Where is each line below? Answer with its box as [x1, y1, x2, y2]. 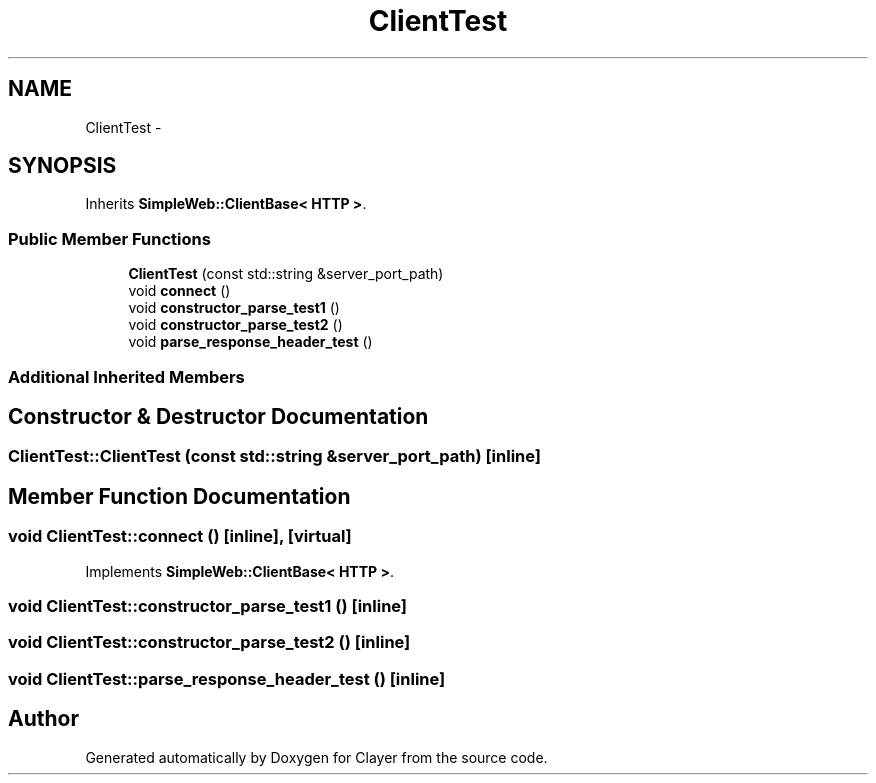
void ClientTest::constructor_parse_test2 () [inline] [8, 632, 411, 653]
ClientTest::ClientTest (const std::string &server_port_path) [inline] [8, 446, 541, 467]
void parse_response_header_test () [128, 333, 373, 351]
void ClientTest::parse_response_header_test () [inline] [8, 668, 446, 689]
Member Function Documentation [8, 483, 351, 509]
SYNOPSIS [8, 153, 117, 179]
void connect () [128, 282, 231, 300]
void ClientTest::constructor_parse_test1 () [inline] [8, 596, 408, 616]
